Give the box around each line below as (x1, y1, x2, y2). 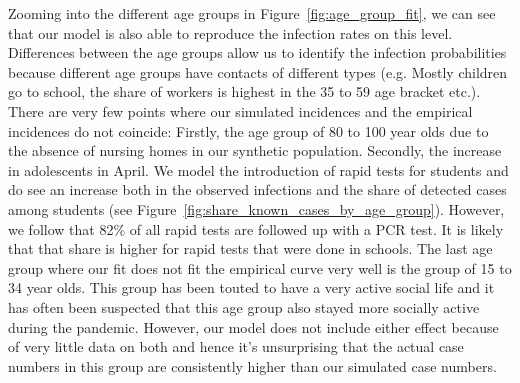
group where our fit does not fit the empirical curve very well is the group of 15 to (8, 257, 512, 278)
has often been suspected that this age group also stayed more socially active (8, 296, 480, 317)
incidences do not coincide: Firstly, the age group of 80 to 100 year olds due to (8, 120, 489, 141)
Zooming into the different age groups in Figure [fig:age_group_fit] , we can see (8, 3, 496, 23)
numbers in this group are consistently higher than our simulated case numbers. (8, 355, 497, 376)
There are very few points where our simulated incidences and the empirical (8, 100, 473, 121)
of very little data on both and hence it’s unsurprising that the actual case (8, 336, 464, 357)
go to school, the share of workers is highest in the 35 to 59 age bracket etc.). (8, 81, 481, 102)
